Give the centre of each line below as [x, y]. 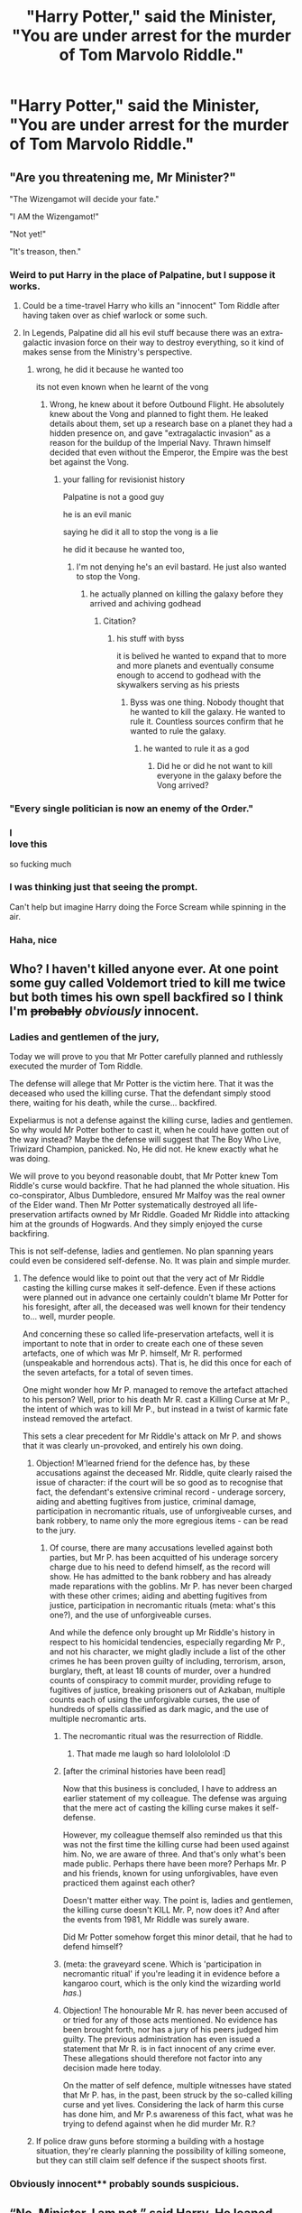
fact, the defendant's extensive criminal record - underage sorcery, [161, 1492]
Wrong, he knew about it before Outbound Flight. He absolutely [167, 404]
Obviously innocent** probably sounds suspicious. [124, 2184]
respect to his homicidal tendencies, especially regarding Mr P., [167, 1642]
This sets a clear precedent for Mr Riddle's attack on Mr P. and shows [152, 1436]
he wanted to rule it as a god [196, 749]
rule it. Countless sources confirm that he [207, 722]
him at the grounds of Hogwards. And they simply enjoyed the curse [136, 1224]
